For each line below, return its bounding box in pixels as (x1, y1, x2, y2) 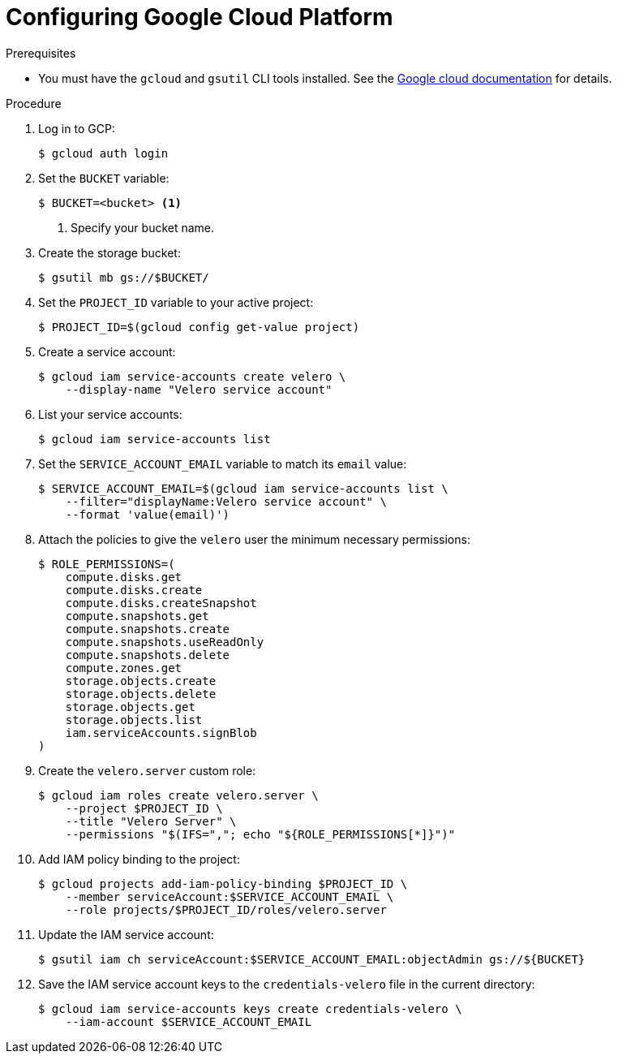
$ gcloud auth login (38, 146, 169, 160)
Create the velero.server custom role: (38, 763, 256, 778)
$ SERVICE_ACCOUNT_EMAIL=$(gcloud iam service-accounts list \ (38, 481, 448, 495)
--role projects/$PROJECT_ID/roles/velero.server (65, 903, 387, 916)
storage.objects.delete (65, 687, 217, 700)
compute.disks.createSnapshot (65, 596, 257, 610)
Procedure (6, 96, 62, 110)
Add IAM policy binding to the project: (38, 851, 240, 866)
